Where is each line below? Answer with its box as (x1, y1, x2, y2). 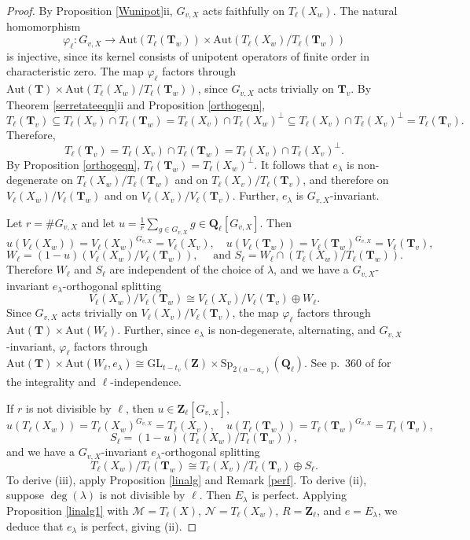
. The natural (332, 2, 398, 18)
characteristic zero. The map (6, 63, 144, 79)
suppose (6, 487, 44, 503)
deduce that (6, 517, 64, 534)
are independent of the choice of (109, 261, 264, 277)
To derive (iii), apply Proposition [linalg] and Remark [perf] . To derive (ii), (6, 471, 367, 487)
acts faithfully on (203, 2, 285, 18)
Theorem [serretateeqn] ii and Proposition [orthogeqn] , (6, 96, 266, 112)
